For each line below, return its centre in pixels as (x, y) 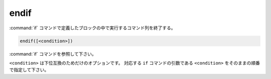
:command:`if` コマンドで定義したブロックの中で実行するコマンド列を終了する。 (92, 28)
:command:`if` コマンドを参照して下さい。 (53, 54)
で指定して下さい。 (29, 70)
